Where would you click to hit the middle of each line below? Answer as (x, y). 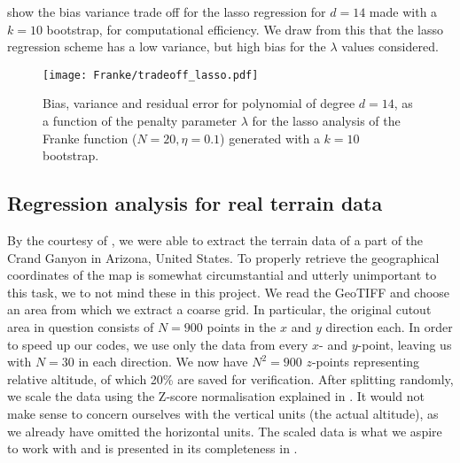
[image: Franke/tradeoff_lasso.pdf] (151, 75)
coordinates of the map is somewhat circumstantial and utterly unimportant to (222, 275)
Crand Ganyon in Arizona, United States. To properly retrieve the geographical (223, 257)
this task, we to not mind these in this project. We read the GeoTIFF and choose (229, 292)
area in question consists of (81, 326)
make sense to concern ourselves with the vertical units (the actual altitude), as (223, 413)
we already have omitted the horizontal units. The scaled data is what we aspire (225, 431)
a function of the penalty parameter (140, 121)
